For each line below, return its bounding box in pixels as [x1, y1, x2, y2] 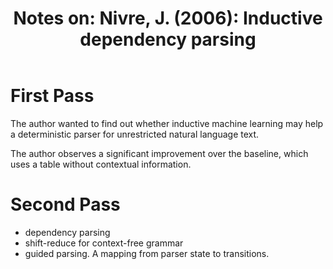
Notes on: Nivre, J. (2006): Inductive [13, 7, 323, 30]
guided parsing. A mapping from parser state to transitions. [24, 247, 270, 259]
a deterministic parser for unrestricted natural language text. [10, 128, 260, 140]
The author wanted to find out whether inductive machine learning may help [10, 117, 324, 129]
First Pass [10, 85, 95, 107]
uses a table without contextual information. [10, 158, 192, 170]
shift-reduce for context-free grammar [24, 237, 184, 249]
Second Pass [10, 193, 121, 216]
